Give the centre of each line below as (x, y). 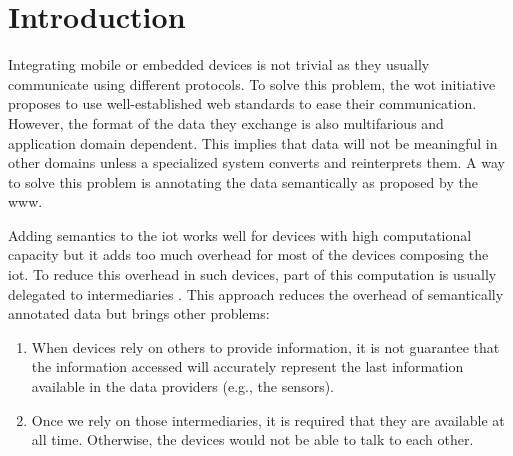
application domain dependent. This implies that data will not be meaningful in (253, 142)
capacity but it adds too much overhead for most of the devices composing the (248, 254)
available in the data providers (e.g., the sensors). (182, 386)
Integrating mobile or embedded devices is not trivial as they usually (219, 64)
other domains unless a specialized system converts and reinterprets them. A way (256, 162)
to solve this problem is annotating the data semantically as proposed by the (243, 181)
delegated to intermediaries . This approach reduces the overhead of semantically (256, 293)
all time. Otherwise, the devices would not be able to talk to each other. (252, 439)
